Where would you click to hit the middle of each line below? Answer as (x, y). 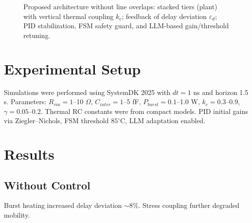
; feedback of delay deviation (164, 16)
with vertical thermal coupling (69, 16)
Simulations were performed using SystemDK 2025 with (87, 92)
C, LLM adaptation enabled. (163, 121)
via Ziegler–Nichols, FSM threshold (56, 121)
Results (29, 154)
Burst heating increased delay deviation (63, 205)
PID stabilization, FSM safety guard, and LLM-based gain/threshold (126, 26)
